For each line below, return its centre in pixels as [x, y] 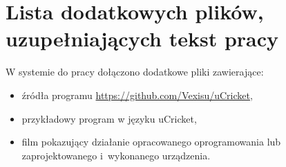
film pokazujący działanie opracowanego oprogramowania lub [151, 142]
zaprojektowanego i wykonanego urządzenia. [116, 155]
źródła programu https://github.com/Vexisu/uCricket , [137, 95]
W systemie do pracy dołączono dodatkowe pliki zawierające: [135, 72]
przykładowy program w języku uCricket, [109, 118]
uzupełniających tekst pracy [142, 38]
